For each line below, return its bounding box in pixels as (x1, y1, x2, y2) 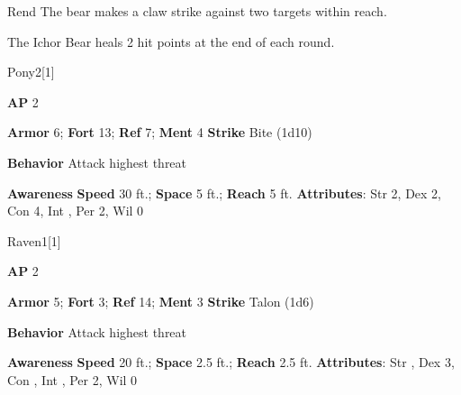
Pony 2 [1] (7, 62, 55, 81)
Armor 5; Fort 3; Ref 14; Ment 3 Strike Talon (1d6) (7, 291, 314, 310)
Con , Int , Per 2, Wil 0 (7, 370, 138, 389)
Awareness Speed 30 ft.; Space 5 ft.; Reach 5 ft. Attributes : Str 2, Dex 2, (7, 183, 442, 202)
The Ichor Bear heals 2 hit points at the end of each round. (7, 32, 335, 51)
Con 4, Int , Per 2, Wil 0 (7, 201, 144, 220)
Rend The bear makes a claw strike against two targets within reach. (7, 2, 387, 20)
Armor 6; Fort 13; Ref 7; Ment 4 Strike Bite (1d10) (7, 123, 312, 142)
